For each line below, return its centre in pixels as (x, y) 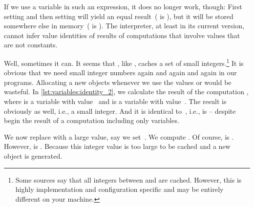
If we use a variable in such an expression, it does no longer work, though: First (123, 6)
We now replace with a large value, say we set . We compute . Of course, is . (119, 136)
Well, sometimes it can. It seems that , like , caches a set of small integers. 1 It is (124, 62)
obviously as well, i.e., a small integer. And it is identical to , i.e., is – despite (120, 111)
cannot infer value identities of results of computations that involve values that (122, 35)
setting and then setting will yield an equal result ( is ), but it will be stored (119, 16)
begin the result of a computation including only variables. (92, 120)
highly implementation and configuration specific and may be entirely (119, 189)
